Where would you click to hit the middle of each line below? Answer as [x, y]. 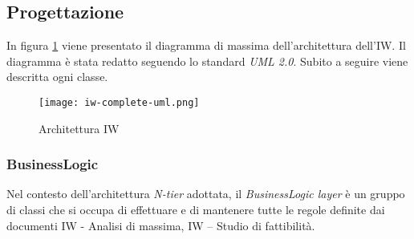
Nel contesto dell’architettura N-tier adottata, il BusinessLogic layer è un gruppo [206, 194]
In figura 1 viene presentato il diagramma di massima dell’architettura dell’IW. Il [206, 45]
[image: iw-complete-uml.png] [119, 102]
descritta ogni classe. [57, 77]
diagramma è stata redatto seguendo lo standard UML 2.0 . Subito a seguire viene [207, 61]
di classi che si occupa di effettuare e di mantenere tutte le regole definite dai [196, 210]
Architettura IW [79, 128]
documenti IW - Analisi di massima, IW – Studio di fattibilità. [161, 225]
